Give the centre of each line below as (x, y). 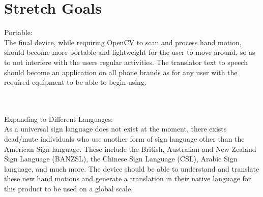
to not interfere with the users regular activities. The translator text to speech (126, 62)
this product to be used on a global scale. (69, 189)
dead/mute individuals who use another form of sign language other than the (124, 139)
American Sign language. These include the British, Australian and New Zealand (130, 149)
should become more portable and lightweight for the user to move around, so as (130, 52)
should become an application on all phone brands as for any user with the (121, 72)
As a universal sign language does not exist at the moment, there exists (115, 129)
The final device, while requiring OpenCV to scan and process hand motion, (123, 42)
